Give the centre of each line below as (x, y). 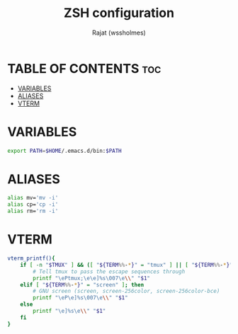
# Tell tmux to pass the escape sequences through (109, 271)
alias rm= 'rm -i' (33, 211)
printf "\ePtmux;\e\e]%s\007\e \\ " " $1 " (92, 278)
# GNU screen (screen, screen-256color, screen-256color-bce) (126, 292)
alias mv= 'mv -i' (33, 198)
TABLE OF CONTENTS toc (84, 68)
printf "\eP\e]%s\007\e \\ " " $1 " (81, 298)
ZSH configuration (119, 13)
